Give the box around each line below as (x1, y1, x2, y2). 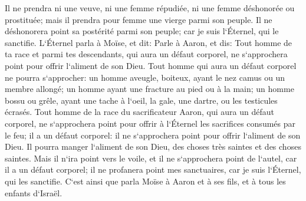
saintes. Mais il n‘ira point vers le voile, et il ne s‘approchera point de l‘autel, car (5, 151, 297, 164)
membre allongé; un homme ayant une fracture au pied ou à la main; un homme (5, 83, 294, 95)
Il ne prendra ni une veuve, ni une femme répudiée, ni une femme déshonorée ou (5, 2, 295, 14)
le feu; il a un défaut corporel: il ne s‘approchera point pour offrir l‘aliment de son (5, 128, 301, 141)
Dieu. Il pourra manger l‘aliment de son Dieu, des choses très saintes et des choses (5, 140, 301, 153)
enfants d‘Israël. (5, 186, 62, 199)
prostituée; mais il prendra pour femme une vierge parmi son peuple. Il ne (5, 13, 272, 25)
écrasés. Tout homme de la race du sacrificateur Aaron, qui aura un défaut (5, 106, 275, 118)
